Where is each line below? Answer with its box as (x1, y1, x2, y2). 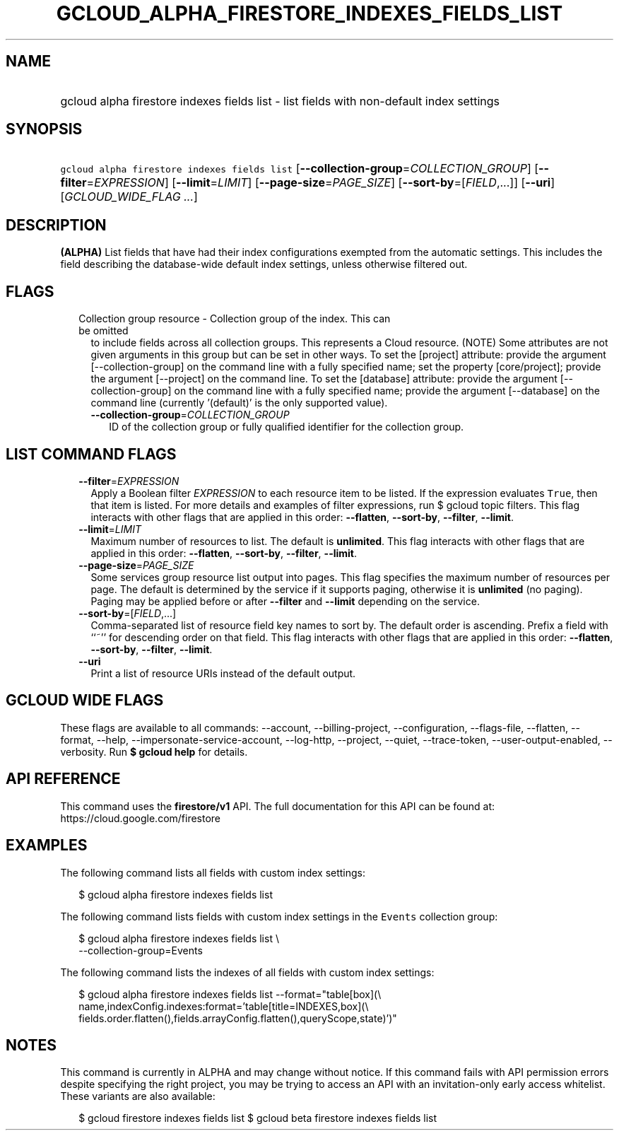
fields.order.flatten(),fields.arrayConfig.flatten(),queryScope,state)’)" (78, 1012, 397, 1024)
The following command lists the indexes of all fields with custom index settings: (60, 966, 435, 978)
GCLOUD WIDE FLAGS (6, 691, 164, 710)
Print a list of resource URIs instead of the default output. (90, 667, 356, 679)
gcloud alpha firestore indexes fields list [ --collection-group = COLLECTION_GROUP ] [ (60, 161, 539, 176)
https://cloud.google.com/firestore (60, 812, 221, 824)
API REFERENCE (6, 770, 121, 788)
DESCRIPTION (6, 216, 107, 234)
